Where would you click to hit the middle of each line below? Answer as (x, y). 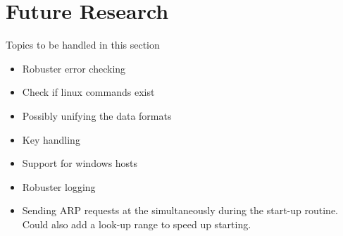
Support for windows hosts (80, 163)
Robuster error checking (74, 68)
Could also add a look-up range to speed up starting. (137, 224)
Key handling (51, 139)
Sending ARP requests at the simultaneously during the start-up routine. (180, 210)
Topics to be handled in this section (83, 45)
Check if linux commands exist (88, 92)
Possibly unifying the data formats (97, 115)
